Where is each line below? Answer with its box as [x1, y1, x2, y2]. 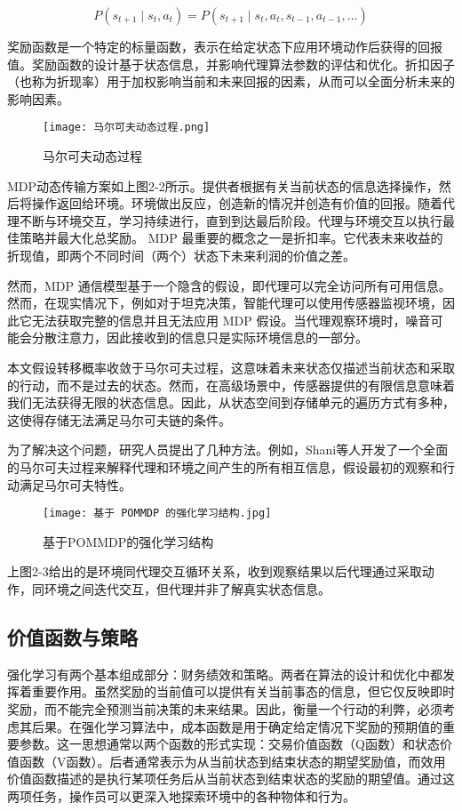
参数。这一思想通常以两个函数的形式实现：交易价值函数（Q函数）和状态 [19, 735, 440, 753]
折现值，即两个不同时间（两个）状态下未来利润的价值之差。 [7, 246, 355, 264]
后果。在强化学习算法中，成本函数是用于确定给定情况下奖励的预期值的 [31, 717, 442, 735]
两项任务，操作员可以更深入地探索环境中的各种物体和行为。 [7, 786, 355, 805]
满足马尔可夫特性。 [19, 475, 131, 494]
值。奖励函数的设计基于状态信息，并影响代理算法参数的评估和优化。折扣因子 [7, 54, 455, 73]
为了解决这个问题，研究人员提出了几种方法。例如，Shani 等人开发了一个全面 [7, 440, 449, 459]
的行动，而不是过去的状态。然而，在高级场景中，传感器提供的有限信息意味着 [7, 375, 455, 394]
